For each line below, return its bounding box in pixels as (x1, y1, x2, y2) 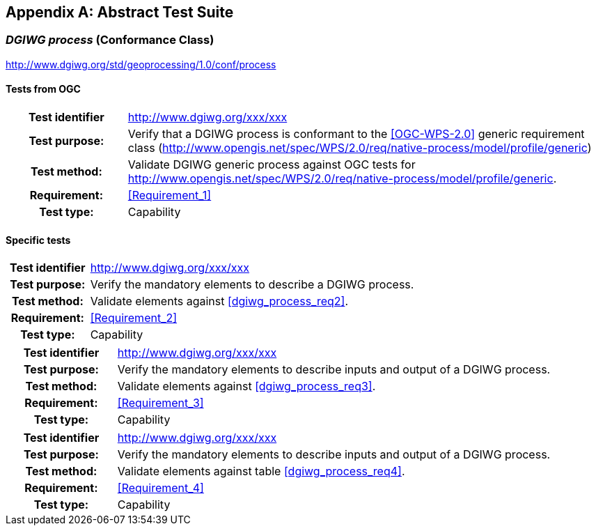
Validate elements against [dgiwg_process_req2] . (90, 294, 348, 309)
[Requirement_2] (90, 311, 178, 325)
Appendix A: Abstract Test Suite (6, 3, 234, 21)
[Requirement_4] (117, 481, 204, 495)
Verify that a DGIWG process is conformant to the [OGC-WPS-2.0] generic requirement (127, 127, 585, 141)
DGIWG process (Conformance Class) (6, 33, 214, 47)
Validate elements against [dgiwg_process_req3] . (117, 379, 376, 394)
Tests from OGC (6, 83, 81, 95)
